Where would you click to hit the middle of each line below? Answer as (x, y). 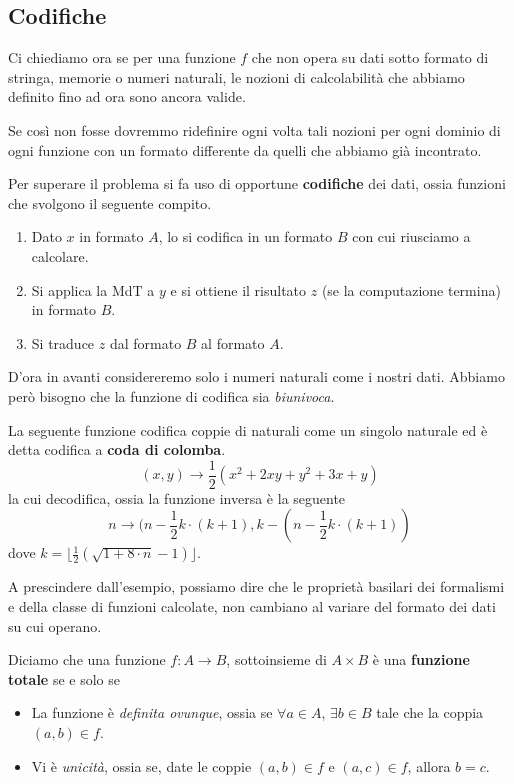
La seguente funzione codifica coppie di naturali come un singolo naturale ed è (248, 429)
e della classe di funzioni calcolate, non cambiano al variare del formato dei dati (252, 605)
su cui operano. (55, 625)
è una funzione (421, 659)
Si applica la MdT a (93, 289)
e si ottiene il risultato (238, 289)
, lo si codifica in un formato (245, 236)
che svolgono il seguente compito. (110, 202)
